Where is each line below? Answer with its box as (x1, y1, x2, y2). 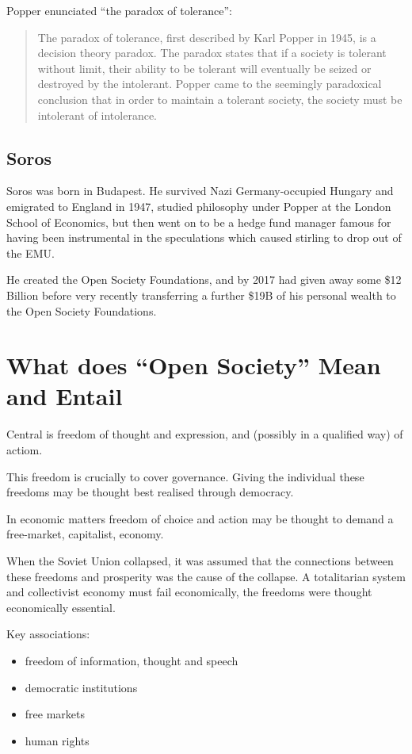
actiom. (6, 442, 43, 458)
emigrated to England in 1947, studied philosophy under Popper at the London (6, 197, 391, 214)
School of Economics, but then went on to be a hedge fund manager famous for (6, 213, 391, 230)
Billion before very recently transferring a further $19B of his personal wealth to (6, 286, 396, 303)
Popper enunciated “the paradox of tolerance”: (6, 2, 232, 18)
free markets (25, 706, 85, 722)
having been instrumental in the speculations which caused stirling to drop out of (6, 229, 402, 246)
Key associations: (6, 626, 90, 642)
